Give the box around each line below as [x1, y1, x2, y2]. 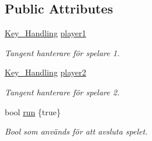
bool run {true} [5, 105, 61, 118]
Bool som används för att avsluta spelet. [5, 125, 148, 137]
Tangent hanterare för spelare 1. [5, 46, 120, 59]
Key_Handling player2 [5, 66, 87, 78]
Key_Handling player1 [5, 27, 87, 39]
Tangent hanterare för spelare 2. [5, 85, 120, 98]
